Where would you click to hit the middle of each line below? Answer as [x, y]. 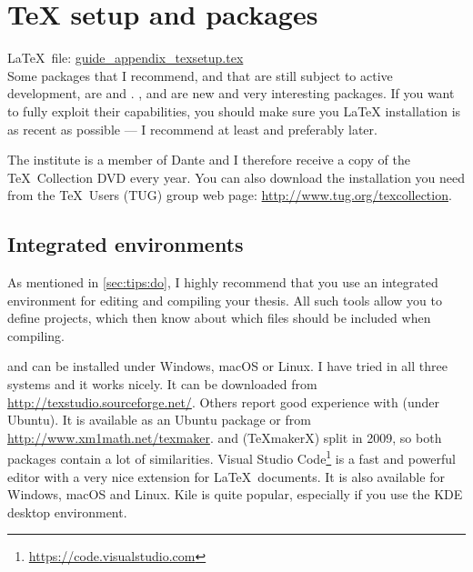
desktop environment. [67, 512]
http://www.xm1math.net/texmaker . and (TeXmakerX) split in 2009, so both [225, 437]
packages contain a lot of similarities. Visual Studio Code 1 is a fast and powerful [231, 457]
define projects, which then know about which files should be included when [219, 318]
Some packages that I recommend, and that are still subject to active [200, 75]
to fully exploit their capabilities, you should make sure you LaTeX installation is [234, 110]
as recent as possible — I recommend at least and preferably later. [192, 129]
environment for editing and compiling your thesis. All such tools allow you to [225, 300]
